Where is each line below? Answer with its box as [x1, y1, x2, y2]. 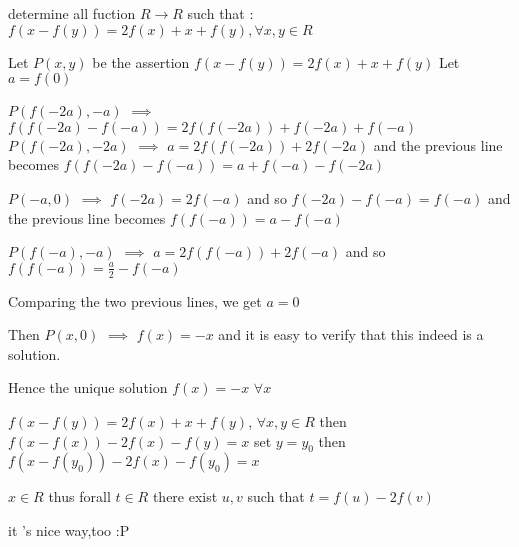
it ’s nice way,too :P [8, 519, 130, 540]
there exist [152, 486, 218, 507]
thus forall [48, 486, 111, 507]
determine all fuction [8, 3, 136, 23]
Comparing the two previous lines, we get [8, 290, 262, 311]
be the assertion [92, 51, 190, 72]
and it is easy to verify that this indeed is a [218, 324, 484, 345]
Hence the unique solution [8, 377, 168, 398]
